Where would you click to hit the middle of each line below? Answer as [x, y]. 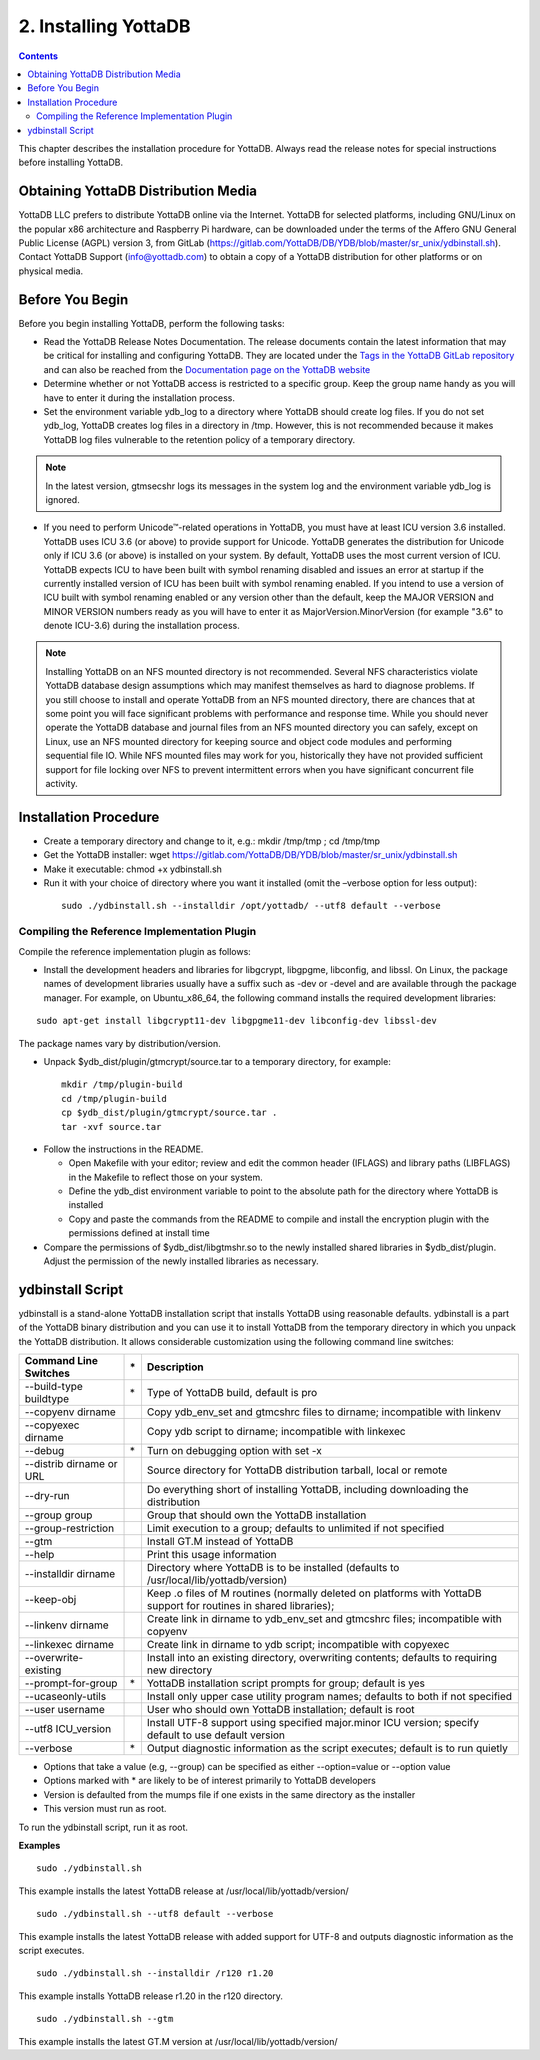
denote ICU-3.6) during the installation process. [141, 626]
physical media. [51, 271]
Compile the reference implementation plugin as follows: [135, 951]
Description [175, 1367]
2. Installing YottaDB [104, 26]
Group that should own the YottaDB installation [256, 1515]
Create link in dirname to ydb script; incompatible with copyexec [298, 1645]
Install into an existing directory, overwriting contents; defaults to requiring [322, 1658]
